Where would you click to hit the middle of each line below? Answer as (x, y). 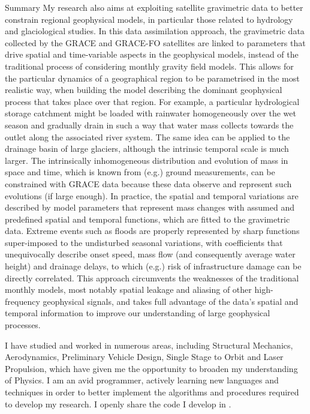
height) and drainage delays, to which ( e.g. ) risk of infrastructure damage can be (153, 266)
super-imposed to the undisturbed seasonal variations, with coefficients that (144, 242)
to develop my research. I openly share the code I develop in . (118, 403)
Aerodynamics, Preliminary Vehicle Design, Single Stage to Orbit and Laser (144, 357)
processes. (23, 325)
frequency (22, 301)
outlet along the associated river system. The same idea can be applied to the (148, 136)
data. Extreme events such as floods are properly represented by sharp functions (152, 231)
